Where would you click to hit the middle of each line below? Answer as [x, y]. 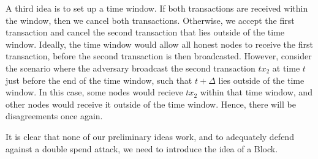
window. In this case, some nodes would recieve [94, 92]
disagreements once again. [54, 116]
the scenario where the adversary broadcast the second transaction [131, 68]
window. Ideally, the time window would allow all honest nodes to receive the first [159, 44]
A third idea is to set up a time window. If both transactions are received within [157, 8]
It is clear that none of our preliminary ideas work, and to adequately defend [150, 136]
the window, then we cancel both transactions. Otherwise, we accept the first [150, 20]
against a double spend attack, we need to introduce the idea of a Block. [142, 148]
